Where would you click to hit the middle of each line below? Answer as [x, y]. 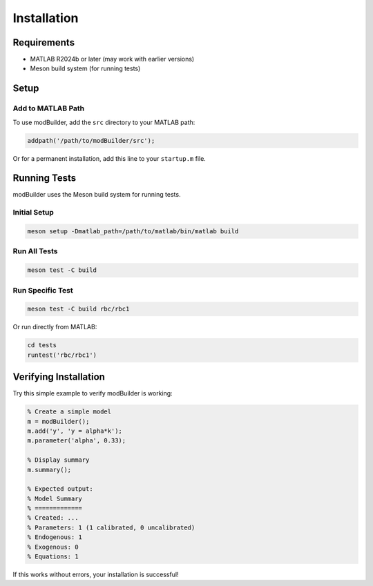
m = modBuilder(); [58, 421]
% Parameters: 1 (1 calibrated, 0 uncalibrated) [111, 527]
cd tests [42, 345]
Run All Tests [35, 251]
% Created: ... [53, 518]
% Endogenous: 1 [55, 537]
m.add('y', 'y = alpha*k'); [75, 431]
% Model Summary [55, 498]
